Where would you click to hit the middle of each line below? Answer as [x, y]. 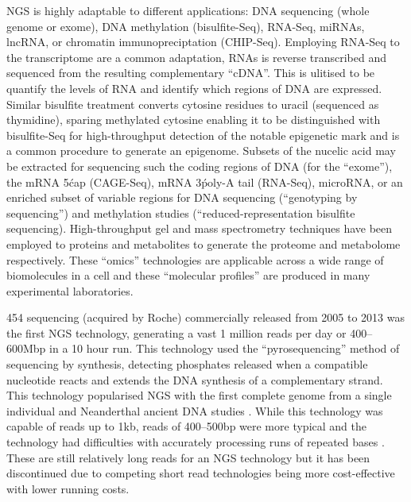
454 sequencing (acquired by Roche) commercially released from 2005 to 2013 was [206, 317]
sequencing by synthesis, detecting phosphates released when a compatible [187, 364]
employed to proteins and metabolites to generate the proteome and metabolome [204, 243]
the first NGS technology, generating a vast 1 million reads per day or [176, 332]
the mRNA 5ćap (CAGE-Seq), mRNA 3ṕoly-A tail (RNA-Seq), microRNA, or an [205, 181]
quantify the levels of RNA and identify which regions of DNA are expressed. [194, 88]
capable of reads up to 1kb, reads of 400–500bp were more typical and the [186, 426]
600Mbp [26, 348]
